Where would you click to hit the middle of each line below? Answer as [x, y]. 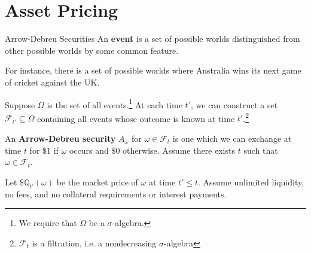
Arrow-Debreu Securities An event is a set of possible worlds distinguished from [153, 39]
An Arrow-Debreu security [60, 138]
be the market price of [97, 182]
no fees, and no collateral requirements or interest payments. [116, 193]
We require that [48, 223]
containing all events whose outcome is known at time [136, 118]
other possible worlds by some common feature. [92, 50]
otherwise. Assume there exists [179, 150]
